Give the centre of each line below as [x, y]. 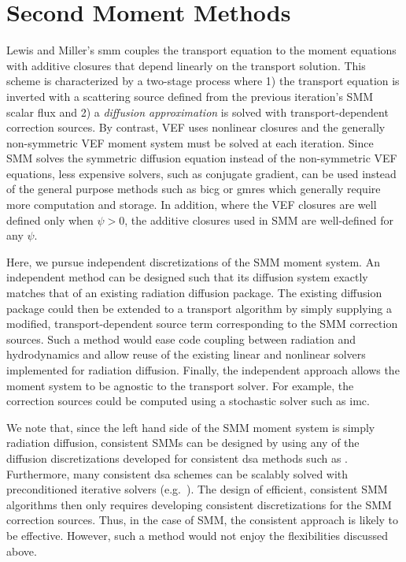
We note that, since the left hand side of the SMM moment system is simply [191, 427]
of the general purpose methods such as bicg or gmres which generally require [194, 189]
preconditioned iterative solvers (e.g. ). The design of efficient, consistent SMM [197, 489]
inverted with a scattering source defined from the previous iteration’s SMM [190, 96]
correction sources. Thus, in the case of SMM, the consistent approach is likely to [203, 520]
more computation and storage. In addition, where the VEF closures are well [192, 205]
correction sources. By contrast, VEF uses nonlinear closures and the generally [196, 127]
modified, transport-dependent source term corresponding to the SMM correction [202, 324]
